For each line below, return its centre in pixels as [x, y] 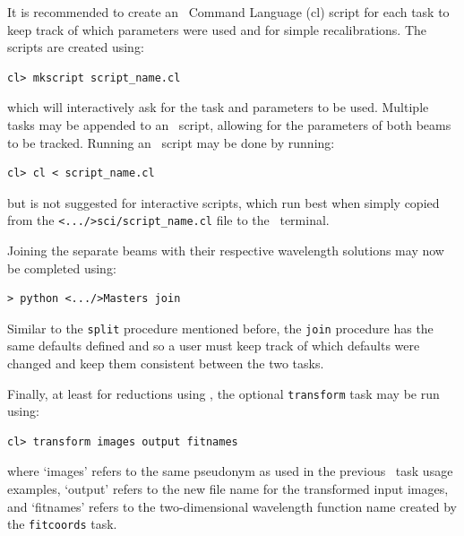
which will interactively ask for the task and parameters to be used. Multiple [218, 107]
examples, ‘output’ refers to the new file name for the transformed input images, [228, 489]
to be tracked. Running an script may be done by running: [171, 142]
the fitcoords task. [62, 524]
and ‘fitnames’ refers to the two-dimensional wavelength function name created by [232, 506]
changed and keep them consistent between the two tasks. [166, 363]
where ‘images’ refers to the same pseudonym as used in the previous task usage [230, 471]
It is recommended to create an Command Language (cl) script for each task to [228, 12]
